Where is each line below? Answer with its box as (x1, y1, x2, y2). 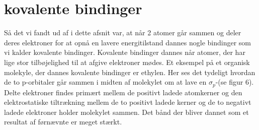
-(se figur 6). (215, 77, 254, 87)
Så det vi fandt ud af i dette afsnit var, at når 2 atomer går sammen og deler (4, 27, 241, 38)
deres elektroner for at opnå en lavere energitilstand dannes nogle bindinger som (4, 37, 251, 47)
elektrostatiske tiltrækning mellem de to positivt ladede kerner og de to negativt (4, 97, 251, 107)
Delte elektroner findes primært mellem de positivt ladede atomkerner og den (4, 87, 242, 97)
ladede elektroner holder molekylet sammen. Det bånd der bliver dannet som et (4, 106, 249, 117)
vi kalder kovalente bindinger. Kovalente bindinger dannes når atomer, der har (4, 47, 245, 57)
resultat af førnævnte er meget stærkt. (4, 116, 122, 127)
